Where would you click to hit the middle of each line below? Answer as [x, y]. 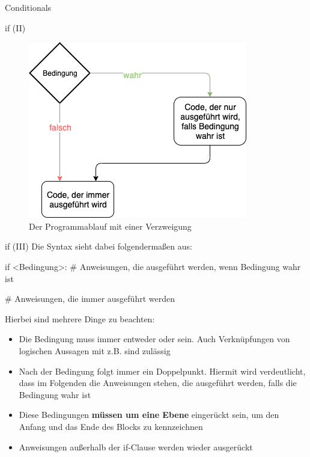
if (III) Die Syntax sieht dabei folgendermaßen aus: [99, 246]
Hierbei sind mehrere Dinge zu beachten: [80, 318]
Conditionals [28, 7]
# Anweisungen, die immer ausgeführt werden [90, 299]
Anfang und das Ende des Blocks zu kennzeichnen [111, 426]
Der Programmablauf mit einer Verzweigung [110, 226]
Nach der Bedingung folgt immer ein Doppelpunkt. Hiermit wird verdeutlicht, [162, 371]
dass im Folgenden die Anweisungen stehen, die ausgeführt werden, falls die [158, 383]
